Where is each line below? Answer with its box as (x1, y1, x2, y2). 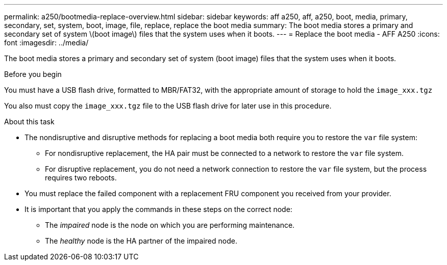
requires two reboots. (45, 173, 117, 182)
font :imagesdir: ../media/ (4, 38, 89, 47)
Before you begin (4, 70, 62, 78)
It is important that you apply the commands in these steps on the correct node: (24, 205, 292, 214)
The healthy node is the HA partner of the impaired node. (45, 236, 237, 245)
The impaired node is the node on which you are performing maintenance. (45, 221, 295, 229)
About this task (4, 117, 55, 126)
